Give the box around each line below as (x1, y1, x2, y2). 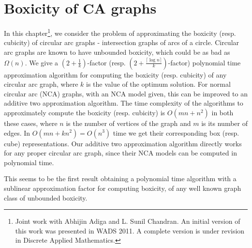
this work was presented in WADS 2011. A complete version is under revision (15, 225, 245, 235)
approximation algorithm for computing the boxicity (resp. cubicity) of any (4, 69, 227, 79)
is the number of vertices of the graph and (66, 118, 191, 128)
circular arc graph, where (4, 79, 78, 89)
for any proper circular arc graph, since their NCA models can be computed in (4, 148, 237, 158)
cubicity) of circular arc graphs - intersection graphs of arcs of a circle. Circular (4, 37, 239, 47)
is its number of (201, 118, 248, 128)
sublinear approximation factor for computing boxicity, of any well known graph (4, 183, 241, 193)
